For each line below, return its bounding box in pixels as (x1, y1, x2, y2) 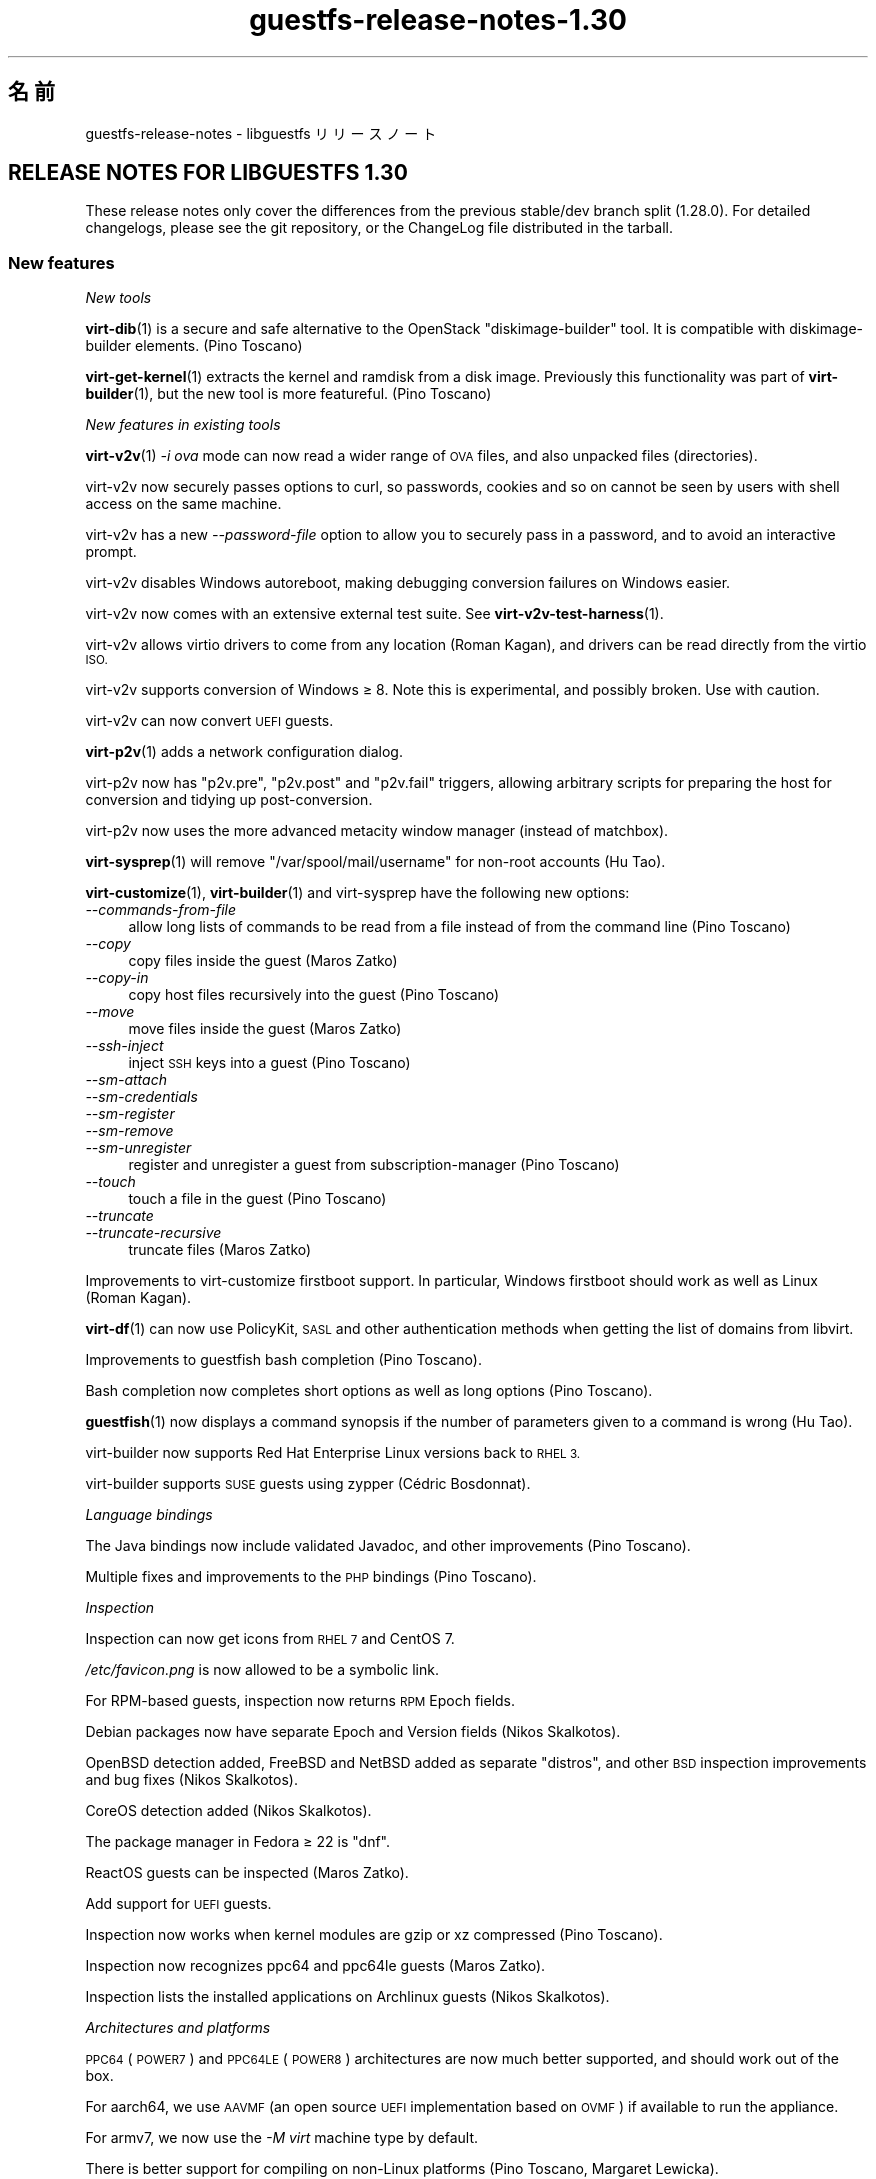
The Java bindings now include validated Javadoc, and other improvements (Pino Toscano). (85, 1537, 691, 1555)
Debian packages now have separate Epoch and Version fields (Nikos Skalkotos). (85, 1723, 621, 1741)
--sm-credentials (85, 1088, 198, 1106)
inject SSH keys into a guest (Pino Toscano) (128, 1054, 411, 1072)
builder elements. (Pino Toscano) (85, 337, 303, 355)
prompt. (85, 543, 137, 561)
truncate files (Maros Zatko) (128, 1241, 312, 1259)
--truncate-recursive (85, 1224, 222, 1242)
